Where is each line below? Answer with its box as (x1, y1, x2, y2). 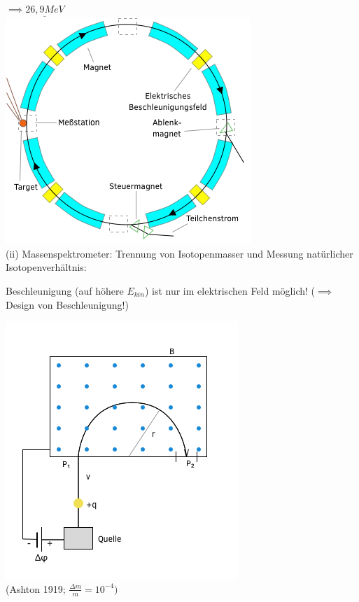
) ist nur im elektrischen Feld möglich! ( (144, 283, 315, 297)
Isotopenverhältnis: (6, 260, 87, 274)
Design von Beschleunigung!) (6, 297, 129, 311)
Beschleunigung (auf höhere (6, 283, 124, 297)
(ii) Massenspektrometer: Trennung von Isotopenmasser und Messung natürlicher (6, 246, 353, 260)
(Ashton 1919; (6, 581, 66, 596)
